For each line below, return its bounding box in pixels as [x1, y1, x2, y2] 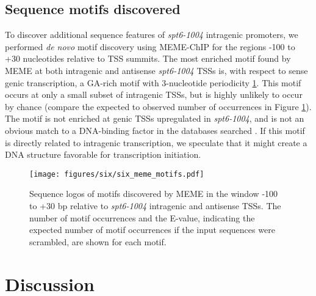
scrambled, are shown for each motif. [29, 235, 167, 248]
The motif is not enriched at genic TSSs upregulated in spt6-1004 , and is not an [5, 112, 304, 125]
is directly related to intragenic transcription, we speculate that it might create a [5, 136, 307, 149]
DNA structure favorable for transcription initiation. [5, 148, 201, 161]
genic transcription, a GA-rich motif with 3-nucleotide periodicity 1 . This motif [5, 76, 301, 89]
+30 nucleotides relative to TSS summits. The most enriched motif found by [5, 52, 291, 65]
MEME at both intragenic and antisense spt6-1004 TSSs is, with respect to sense [5, 64, 308, 76]
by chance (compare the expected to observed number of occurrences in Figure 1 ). [5, 100, 312, 113]
